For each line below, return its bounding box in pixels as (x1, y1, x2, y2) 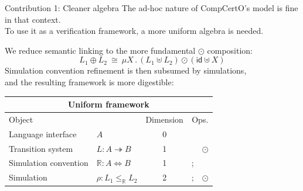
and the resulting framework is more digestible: (5, 75, 174, 88)
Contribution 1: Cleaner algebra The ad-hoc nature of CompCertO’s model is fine (5, 2, 298, 13)
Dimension (145, 113, 183, 125)
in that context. (5, 13, 61, 25)
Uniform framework (67, 98, 149, 110)
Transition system (9, 142, 73, 154)
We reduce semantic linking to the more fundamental (5, 44, 196, 56)
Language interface (9, 127, 77, 140)
